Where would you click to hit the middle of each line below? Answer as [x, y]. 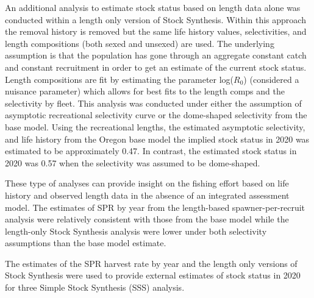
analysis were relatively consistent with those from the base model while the [147, 219]
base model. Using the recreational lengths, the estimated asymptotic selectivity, [155, 126]
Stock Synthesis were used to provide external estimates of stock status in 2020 [153, 275]
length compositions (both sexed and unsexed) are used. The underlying [140, 43]
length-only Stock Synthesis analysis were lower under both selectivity [136, 231]
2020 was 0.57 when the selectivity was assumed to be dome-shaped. [133, 162]
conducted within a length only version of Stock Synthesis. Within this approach [155, 19]
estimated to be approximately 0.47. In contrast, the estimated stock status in [151, 151]
